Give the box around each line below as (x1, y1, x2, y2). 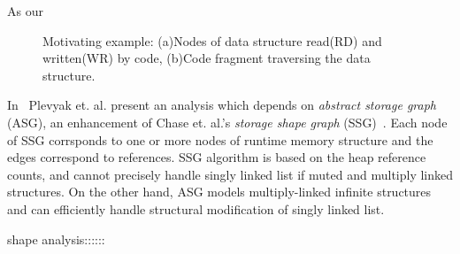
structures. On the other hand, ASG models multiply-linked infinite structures (7, 182, 432, 201)
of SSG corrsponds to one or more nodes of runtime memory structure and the (7, 130, 433, 149)
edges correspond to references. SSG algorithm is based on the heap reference (7, 148, 426, 166)
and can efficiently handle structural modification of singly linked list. (7, 199, 385, 218)
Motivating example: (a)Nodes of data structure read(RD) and (42, 31, 382, 50)
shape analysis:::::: (7, 229, 105, 248)
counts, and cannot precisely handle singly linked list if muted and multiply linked (7, 165, 454, 183)
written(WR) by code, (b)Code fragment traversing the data (42, 49, 371, 67)
